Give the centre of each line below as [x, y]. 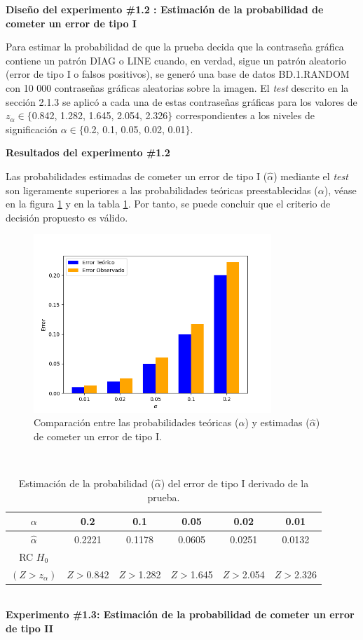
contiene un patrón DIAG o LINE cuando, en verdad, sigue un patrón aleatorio [176, 60]
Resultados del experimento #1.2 [88, 152]
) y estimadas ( [277, 422]
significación [32, 129]
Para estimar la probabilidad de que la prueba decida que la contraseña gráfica [175, 47]
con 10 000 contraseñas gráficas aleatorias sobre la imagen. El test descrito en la [177, 87]
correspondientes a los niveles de [245, 115]
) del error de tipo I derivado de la [235, 483]
